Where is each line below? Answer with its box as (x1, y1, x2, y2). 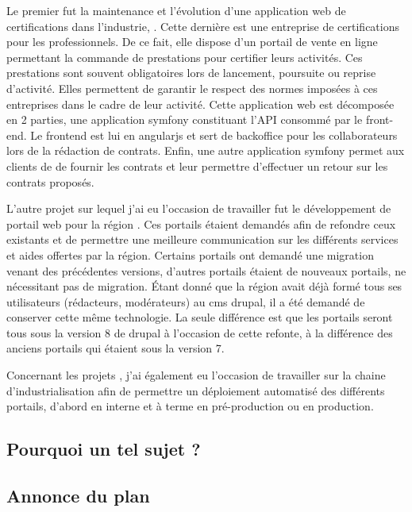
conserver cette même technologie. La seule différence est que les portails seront (6, 309, 393, 325)
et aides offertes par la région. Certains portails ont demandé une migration (6, 246, 374, 263)
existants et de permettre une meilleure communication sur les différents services (6, 231, 399, 248)
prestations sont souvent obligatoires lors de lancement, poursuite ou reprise (6, 64, 376, 81)
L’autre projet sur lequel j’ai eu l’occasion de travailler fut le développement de (6, 200, 391, 217)
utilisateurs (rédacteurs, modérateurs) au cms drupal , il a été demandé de (6, 293, 365, 310)
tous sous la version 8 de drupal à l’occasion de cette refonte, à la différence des (6, 324, 393, 341)
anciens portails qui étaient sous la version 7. (6, 340, 225, 356)
